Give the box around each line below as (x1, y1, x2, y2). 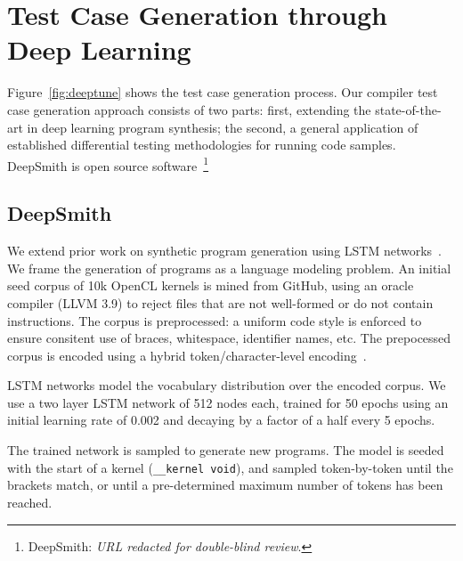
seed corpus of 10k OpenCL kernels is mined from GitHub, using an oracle (7, 276, 414, 295)
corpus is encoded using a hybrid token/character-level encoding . (7, 346, 367, 364)
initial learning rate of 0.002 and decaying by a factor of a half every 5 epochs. (7, 411, 435, 429)
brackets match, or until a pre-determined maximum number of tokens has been (7, 476, 443, 494)
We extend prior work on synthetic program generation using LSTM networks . (7, 241, 443, 260)
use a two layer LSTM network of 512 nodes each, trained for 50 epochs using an (7, 393, 449, 411)
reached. (7, 492, 53, 511)
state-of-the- (375, 100, 442, 118)
